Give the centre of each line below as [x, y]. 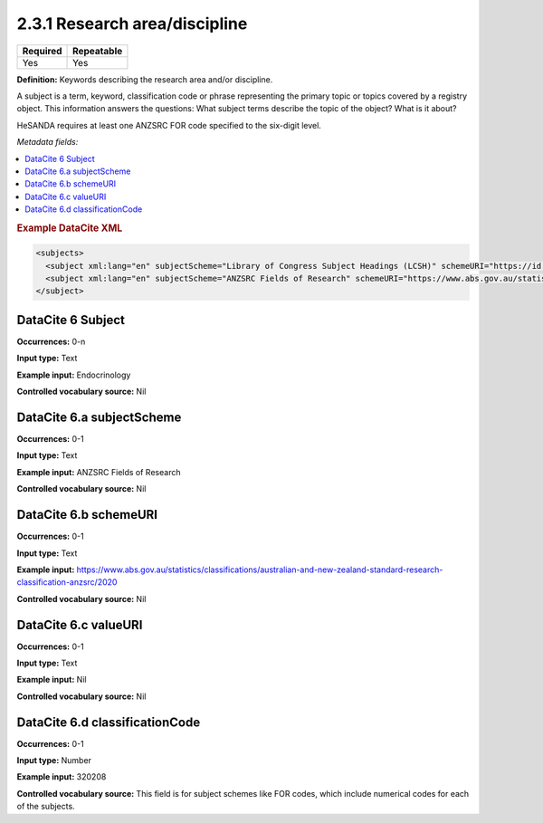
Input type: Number [54, 761]
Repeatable [98, 51]
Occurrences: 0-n [51, 341]
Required [42, 51]
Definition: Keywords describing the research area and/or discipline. [145, 79]
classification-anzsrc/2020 [67, 582]
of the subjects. [46, 807]
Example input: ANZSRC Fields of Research [99, 472]
